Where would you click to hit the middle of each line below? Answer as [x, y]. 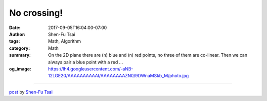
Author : [17, 34]
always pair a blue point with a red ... [86, 62]
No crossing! [36, 13]
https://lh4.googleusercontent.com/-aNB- [91, 68]
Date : [15, 28]
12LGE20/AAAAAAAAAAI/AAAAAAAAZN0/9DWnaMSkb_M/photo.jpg [118, 76]
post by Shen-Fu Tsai [31, 92]
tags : [15, 41]
